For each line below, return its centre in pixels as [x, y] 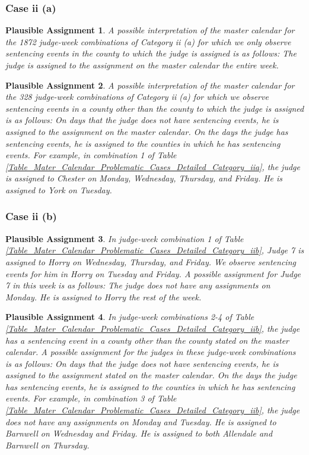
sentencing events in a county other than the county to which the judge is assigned [155, 108]
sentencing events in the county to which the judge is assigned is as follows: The [151, 53]
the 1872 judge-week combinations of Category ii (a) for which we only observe [148, 41]
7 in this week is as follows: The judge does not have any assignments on [138, 285]
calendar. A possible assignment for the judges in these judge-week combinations [151, 352]
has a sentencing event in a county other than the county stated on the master [147, 340]
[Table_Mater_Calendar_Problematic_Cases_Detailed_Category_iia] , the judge [153, 166]
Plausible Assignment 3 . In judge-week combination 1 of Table [125, 238]
